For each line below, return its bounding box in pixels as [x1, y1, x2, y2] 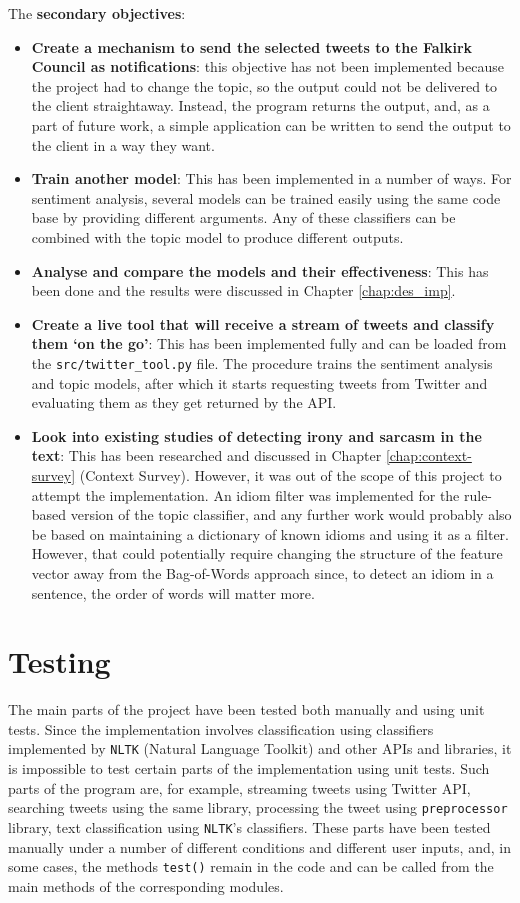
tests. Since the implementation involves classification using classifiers [8, 718, 434, 739]
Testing [8, 641, 111, 682]
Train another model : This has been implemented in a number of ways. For [31, 168, 512, 189]
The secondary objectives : [8, 3, 186, 23]
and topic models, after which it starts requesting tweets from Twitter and [31, 372, 488, 393]
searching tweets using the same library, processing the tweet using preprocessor [8, 797, 508, 818]
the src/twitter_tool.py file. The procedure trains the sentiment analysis [31, 352, 493, 373]
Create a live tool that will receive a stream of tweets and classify [31, 313, 495, 334]
